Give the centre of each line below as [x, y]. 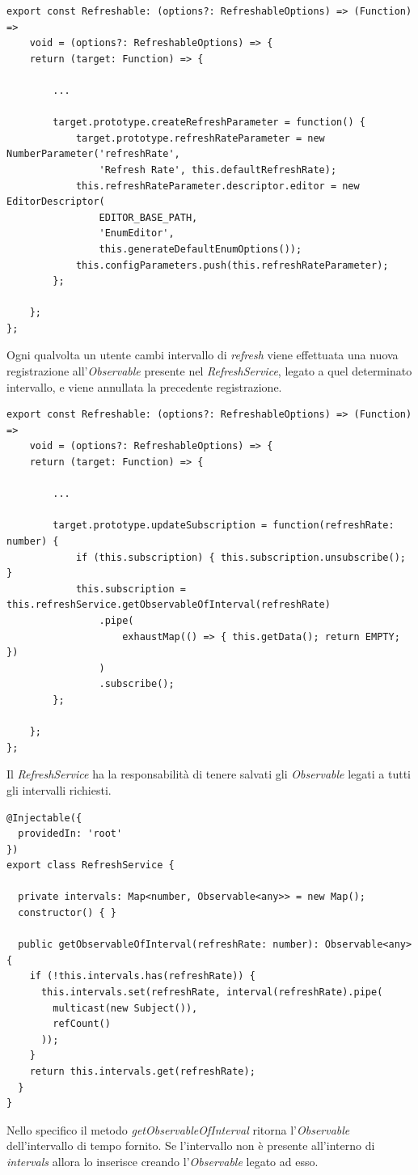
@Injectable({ [44, 818]
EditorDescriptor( [56, 202]
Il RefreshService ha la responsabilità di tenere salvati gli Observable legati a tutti [209, 774]
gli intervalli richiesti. [59, 789]
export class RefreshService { [91, 865]
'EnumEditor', [137, 233]
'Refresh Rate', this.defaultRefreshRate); [218, 170]
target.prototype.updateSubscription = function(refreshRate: [224, 526]
